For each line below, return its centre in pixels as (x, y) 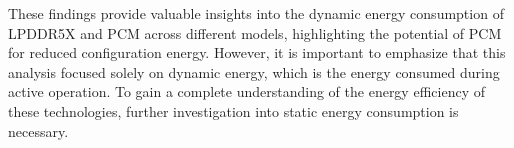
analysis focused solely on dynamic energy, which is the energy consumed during (254, 71)
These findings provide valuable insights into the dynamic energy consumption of (256, 13)
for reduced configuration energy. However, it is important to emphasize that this (257, 52)
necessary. (38, 130)
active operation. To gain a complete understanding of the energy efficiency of (246, 91)
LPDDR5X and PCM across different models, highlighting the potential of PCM (255, 32)
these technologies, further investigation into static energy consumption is (233, 110)
